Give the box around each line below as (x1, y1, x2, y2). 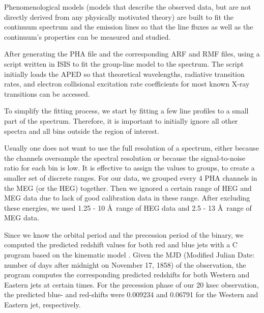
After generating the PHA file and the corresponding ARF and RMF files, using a (4, 48, 260, 59)
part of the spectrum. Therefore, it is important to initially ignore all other (4, 115, 238, 126)
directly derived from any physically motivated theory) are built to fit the (4, 11, 234, 22)
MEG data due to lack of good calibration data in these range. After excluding (4, 192, 250, 203)
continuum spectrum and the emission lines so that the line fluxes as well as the (4, 21, 253, 32)
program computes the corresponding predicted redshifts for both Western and (4, 269, 250, 280)
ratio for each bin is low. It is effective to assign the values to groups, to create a (4, 162, 255, 173)
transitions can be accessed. (4, 88, 90, 99)
